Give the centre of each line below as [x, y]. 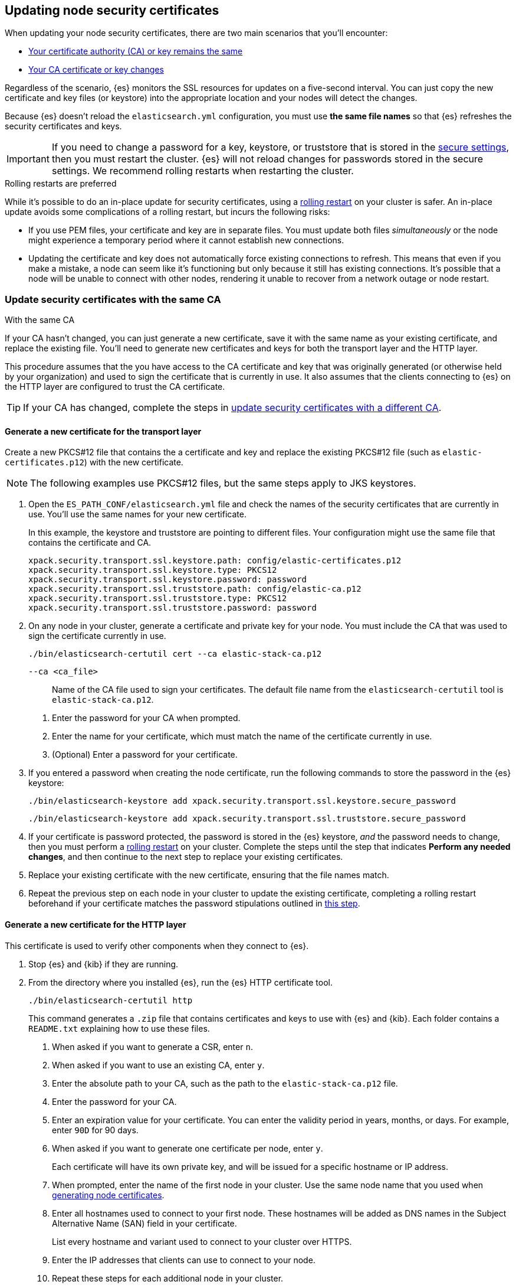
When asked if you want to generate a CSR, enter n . [152, 1046]
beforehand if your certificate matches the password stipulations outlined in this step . [194, 904]
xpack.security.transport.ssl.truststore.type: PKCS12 [158, 599]
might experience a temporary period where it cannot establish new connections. [186, 240]
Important [28, 159]
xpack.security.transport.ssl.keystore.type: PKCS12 [153, 570]
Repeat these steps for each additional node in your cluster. [168, 1278]
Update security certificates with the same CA [113, 299]
